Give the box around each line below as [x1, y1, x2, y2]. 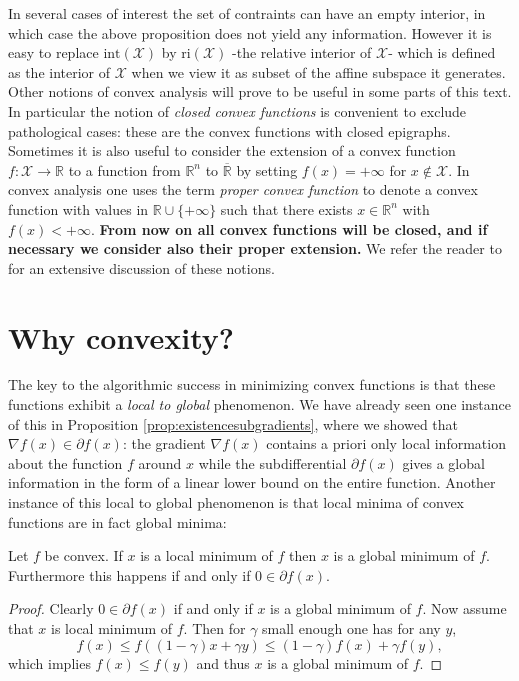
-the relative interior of [232, 42, 372, 63]
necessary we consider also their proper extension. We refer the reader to [8, 238, 502, 259]
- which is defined [388, 42, 496, 63]
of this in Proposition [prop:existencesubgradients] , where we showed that [8, 413, 459, 434]
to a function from [68, 159, 181, 180]
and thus [196, 652, 250, 673]
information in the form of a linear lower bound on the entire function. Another [8, 472, 496, 493]
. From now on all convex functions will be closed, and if [90, 218, 488, 239]
